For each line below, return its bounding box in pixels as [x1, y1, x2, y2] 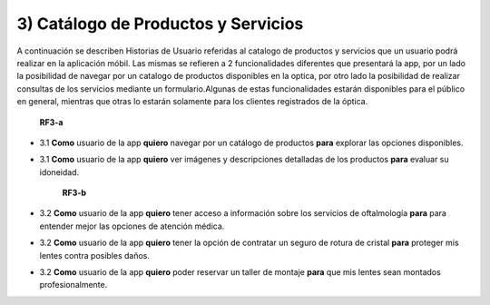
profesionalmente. [39, 280, 108, 290]
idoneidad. [39, 166, 80, 177]
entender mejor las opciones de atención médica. [39, 221, 225, 231]
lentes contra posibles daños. [39, 250, 150, 261]
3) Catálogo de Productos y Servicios [16, 14, 304, 34]
